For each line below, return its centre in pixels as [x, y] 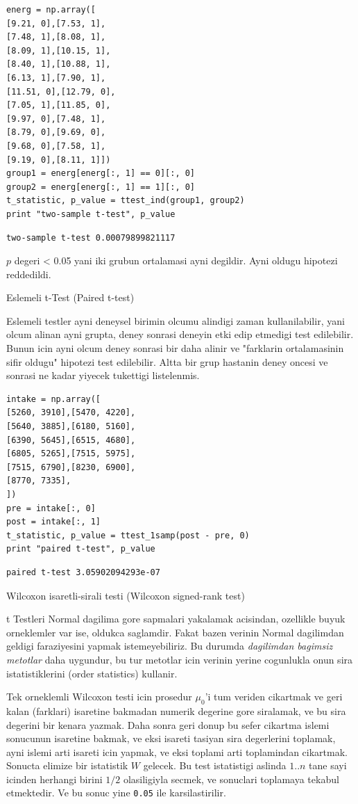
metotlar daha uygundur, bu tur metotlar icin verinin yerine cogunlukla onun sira [180, 659]
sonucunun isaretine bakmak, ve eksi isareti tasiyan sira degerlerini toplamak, [171, 738]
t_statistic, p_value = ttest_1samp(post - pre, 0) [128, 535]
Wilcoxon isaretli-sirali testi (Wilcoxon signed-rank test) [126, 595]
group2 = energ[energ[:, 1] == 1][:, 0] [101, 187]
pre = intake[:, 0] [51, 508]
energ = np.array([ [51, 10]
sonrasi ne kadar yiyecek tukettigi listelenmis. [103, 375]
